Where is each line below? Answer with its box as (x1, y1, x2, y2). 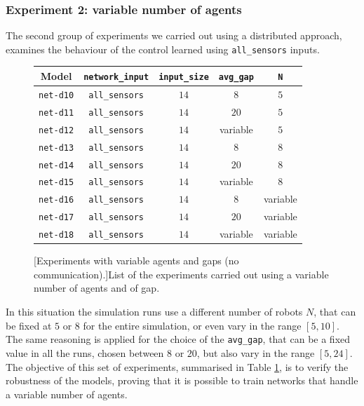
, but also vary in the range (196, 345, 315, 360)
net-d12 (39, 125, 74, 135)
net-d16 (39, 195, 74, 205)
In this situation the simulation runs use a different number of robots (6, 304, 303, 319)
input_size (159, 72, 209, 82)
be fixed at (6, 318, 52, 332)
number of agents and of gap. (34, 280, 160, 295)
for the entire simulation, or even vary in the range (83, 318, 302, 332)
